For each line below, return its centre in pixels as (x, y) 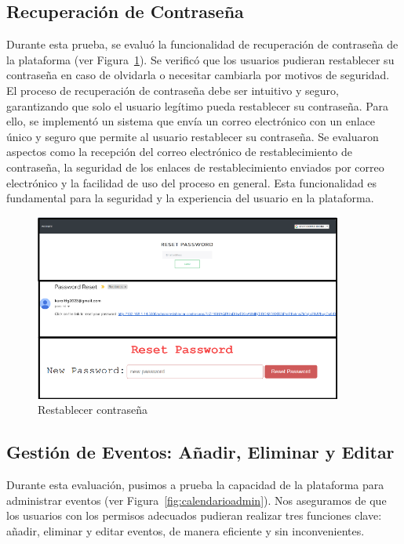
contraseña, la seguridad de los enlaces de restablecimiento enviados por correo (195, 167)
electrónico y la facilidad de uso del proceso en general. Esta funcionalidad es (191, 182)
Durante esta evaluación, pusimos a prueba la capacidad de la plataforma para (195, 485)
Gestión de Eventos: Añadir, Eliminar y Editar (200, 452)
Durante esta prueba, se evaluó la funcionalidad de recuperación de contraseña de (202, 44)
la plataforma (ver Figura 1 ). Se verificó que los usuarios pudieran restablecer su (200, 59)
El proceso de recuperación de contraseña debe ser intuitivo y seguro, (173, 90)
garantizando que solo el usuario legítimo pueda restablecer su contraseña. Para (197, 105)
